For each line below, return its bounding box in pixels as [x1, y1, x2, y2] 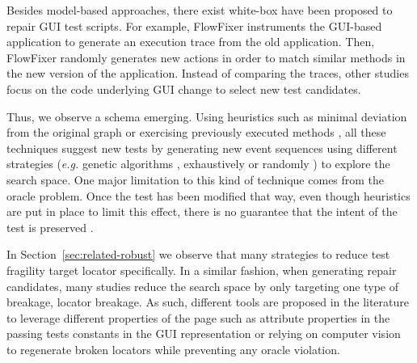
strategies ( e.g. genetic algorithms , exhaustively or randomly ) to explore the [6, 155, 390, 172]
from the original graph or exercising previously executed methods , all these [6, 124, 386, 141]
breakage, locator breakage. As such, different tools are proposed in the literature [6, 293, 410, 310]
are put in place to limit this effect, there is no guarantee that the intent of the [6, 203, 398, 220]
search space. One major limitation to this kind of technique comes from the [6, 171, 385, 188]
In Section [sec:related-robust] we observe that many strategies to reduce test [6, 246, 390, 263]
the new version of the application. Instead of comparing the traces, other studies [6, 65, 409, 82]
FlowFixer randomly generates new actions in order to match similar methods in [6, 49, 406, 65]
